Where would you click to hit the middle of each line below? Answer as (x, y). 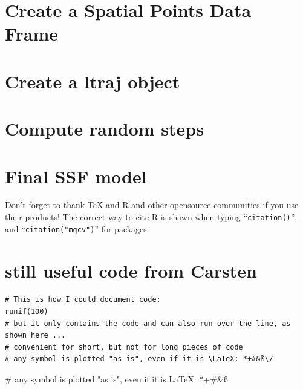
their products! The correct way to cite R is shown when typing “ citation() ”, (151, 217)
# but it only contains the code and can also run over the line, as (148, 323)
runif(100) (27, 312)
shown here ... (35, 335)
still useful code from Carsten (131, 270)
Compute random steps (104, 129)
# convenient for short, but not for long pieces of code (124, 347)
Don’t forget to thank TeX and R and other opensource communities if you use (152, 205)
